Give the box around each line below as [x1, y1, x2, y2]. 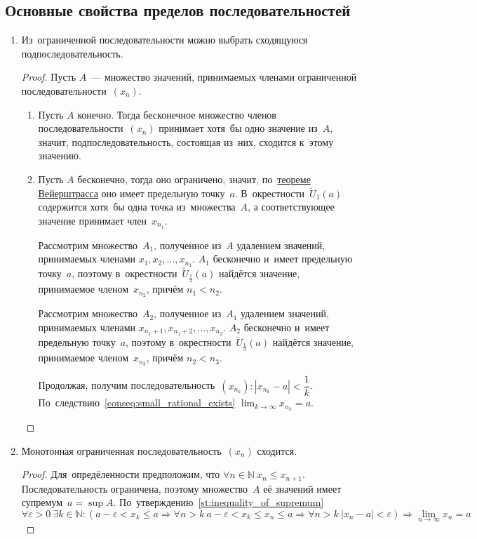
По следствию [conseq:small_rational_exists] [38, 395, 236, 410]
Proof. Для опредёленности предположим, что [21, 467, 220, 481]
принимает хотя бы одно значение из [159, 121, 318, 135]
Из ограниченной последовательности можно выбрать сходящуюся [21, 32, 308, 47]
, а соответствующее [248, 199, 335, 214]
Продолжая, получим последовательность [38, 378, 215, 392]
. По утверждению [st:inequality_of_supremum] [113, 495, 324, 510]
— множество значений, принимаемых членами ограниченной [91, 69, 357, 84]
